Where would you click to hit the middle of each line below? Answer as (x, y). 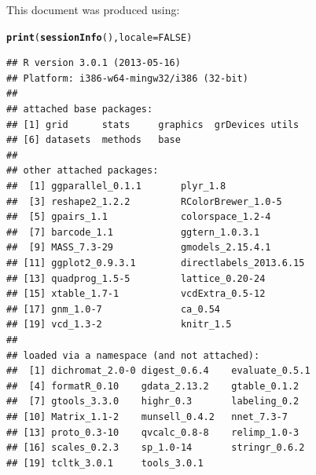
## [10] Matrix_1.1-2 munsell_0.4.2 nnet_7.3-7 (147, 417)
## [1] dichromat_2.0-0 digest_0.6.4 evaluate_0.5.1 (158, 371)
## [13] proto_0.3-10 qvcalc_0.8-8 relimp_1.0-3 (153, 432)
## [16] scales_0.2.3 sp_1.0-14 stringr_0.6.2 (156, 448)
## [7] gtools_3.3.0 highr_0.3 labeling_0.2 (153, 402)
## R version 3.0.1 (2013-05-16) (94, 63)
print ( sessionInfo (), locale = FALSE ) (99, 37)
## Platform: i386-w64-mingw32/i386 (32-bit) (127, 78)
